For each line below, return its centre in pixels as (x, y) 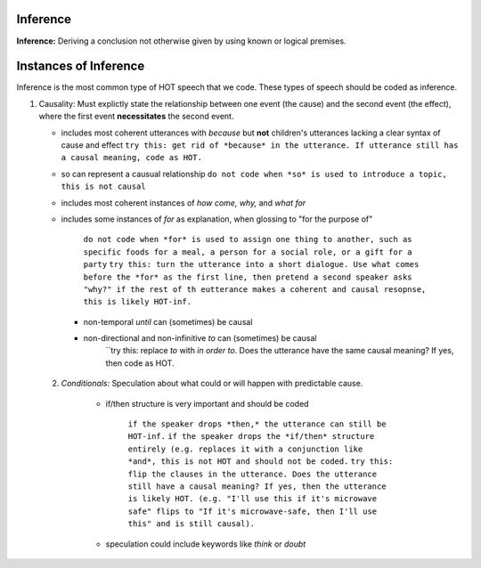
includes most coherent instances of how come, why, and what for (183, 203)
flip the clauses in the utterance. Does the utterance (253, 474)
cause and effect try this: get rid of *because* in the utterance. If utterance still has (260, 145)
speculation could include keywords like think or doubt (206, 544)
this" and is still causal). (192, 524)
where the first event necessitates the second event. (136, 117)
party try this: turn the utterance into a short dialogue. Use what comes (251, 264)
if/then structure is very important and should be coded (207, 403)
